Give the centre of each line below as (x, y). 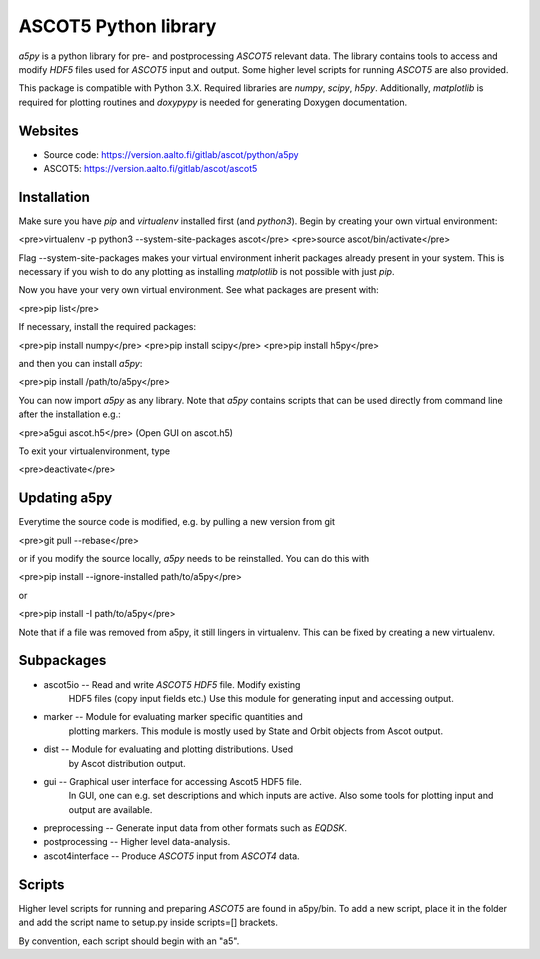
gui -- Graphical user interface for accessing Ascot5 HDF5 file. (172, 781)
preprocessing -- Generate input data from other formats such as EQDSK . (195, 828)
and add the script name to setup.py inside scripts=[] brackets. (148, 922)
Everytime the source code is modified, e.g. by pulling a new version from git (176, 522)
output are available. (110, 809)
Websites (48, 130)
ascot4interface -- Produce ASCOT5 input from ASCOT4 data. (171, 856)
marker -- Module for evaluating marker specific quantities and (173, 717)
